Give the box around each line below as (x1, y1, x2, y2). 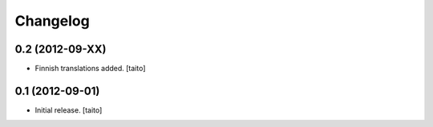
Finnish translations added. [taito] (34, 64, 146, 73)
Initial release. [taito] (34, 105, 103, 115)
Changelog (14, 12, 90, 30)
